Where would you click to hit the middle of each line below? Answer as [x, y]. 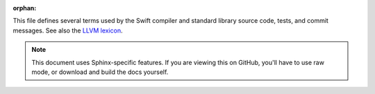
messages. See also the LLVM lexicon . [68, 30]
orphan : [25, 8]
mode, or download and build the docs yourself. [100, 72]
